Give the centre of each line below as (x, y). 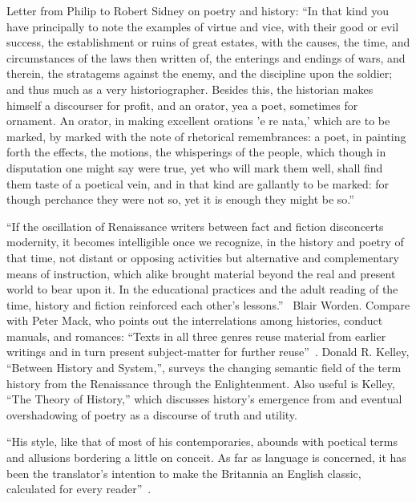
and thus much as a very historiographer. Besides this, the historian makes (190, 89)
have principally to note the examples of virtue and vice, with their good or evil (203, 26)
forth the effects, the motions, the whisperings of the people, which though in (196, 152)
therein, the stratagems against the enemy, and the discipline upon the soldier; (200, 73)
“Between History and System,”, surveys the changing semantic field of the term (204, 368)
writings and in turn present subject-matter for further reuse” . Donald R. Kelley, (208, 352)
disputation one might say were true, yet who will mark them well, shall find (195, 167)
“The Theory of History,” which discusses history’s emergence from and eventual (204, 399)
